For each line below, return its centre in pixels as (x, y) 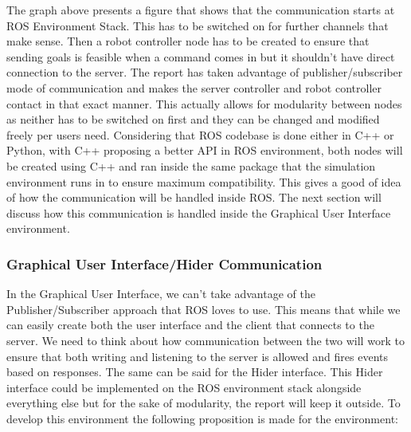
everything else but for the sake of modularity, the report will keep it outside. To (204, 403)
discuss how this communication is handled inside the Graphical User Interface (199, 212)
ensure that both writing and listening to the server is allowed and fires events (197, 356)
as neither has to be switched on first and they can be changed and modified (193, 119)
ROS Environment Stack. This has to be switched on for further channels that (198, 25)
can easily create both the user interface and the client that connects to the (190, 325)
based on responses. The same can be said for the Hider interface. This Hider (195, 372)
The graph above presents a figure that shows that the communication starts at (201, 10)
